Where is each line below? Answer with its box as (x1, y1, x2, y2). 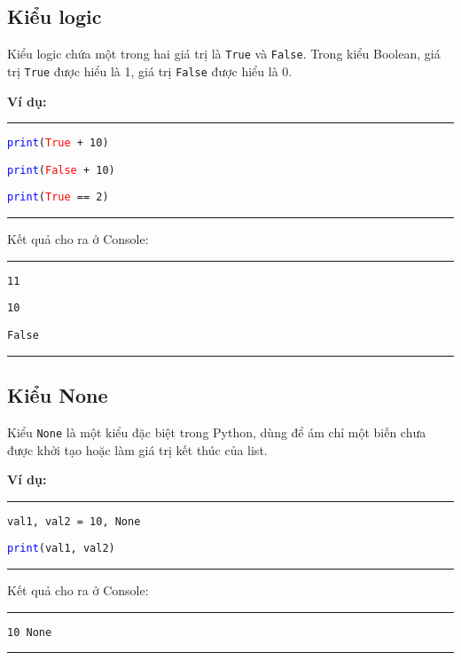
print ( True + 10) (7, 137, 109, 150)
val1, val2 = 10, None (7, 515, 141, 528)
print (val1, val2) (7, 542, 115, 555)
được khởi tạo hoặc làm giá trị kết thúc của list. (7, 440, 268, 459)
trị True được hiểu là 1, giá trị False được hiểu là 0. (7, 61, 293, 80)
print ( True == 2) (7, 191, 109, 204)
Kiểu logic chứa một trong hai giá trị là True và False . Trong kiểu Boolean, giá (7, 44, 441, 63)
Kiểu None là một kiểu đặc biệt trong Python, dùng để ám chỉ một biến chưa (7, 422, 426, 441)
